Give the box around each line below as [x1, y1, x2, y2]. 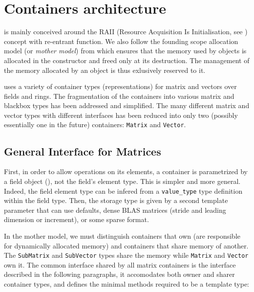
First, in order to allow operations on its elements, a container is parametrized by [4, 166, 248, 177]
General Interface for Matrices [4, 143, 161, 158]
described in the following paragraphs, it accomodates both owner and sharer [4, 269, 235, 279]
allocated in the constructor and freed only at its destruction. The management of [4, 55, 250, 65]
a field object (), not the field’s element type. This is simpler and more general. [4, 176, 241, 186]
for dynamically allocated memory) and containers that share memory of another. [4, 240, 249, 250]
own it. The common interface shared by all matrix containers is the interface [4, 259, 236, 270]
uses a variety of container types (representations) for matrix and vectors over [4, 81, 237, 91]
